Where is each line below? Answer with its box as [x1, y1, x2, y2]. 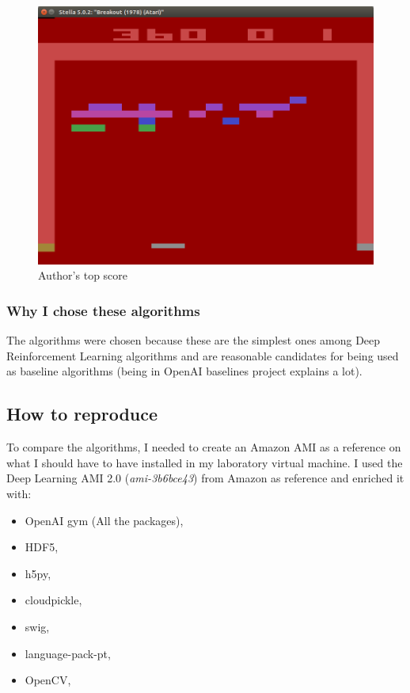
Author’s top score [38, 267, 128, 284]
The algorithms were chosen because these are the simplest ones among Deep [6, 332, 381, 348]
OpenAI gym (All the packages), [25, 512, 184, 528]
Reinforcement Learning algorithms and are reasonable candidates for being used [6, 347, 399, 364]
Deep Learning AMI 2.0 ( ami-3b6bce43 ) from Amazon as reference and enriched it [6, 470, 404, 486]
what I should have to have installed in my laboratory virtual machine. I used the [6, 454, 403, 470]
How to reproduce [6, 402, 158, 426]
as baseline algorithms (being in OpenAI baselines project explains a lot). [6, 363, 363, 379]
